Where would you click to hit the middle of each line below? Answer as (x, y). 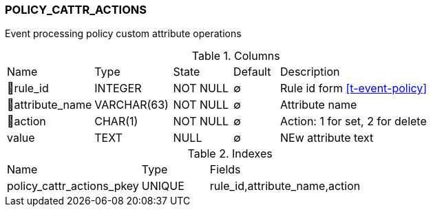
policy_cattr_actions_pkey (73, 186)
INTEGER (118, 88)
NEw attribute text (327, 138)
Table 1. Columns (236, 56)
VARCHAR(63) (131, 105)
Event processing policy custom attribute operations (123, 34)
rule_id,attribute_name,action (285, 186)
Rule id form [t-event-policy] (354, 88)
